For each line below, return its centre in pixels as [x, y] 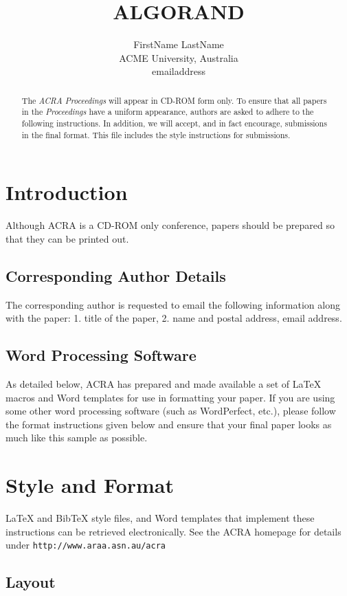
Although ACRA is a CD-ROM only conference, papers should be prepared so [170, 225]
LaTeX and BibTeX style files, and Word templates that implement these [160, 518]
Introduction [67, 192]
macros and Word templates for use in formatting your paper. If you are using [170, 397]
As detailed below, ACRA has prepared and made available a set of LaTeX [164, 384]
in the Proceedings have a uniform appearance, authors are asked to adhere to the [168, 112]
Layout [31, 582]
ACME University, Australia [179, 57]
